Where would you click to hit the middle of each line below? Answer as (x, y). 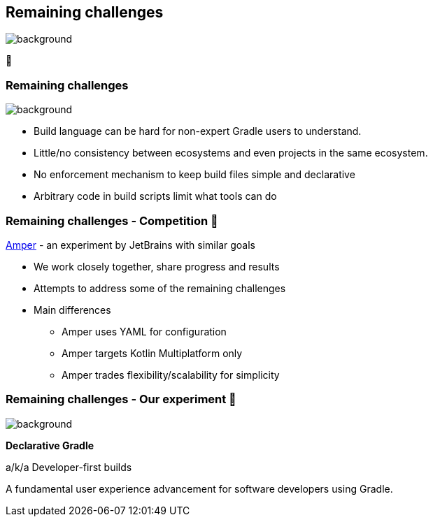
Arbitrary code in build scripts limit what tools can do (155, 196)
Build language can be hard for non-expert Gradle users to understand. (198, 131)
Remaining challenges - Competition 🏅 (112, 220)
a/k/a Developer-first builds (69, 467)
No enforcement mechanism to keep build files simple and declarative (194, 175)
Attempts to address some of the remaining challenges (160, 288)
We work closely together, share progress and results (157, 266)
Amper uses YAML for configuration (144, 331)
